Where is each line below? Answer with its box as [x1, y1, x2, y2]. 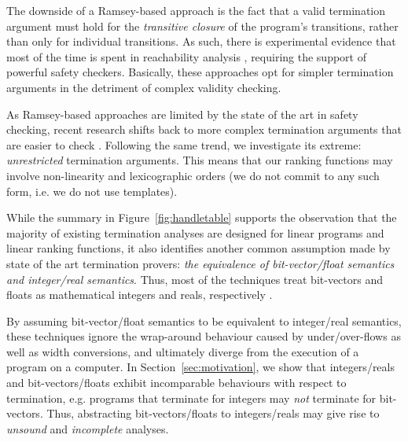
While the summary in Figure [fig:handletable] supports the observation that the [6, 209, 397, 226]
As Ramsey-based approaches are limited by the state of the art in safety [6, 105, 358, 122]
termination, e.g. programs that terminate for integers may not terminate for [6, 389, 377, 406]
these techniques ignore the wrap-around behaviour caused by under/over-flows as [6, 328, 401, 344]
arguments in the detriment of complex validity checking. [6, 79, 281, 95]
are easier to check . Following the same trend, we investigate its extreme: [6, 136, 362, 153]
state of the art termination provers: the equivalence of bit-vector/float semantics [6, 255, 395, 271]
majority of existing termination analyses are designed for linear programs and [6, 224, 384, 241]
